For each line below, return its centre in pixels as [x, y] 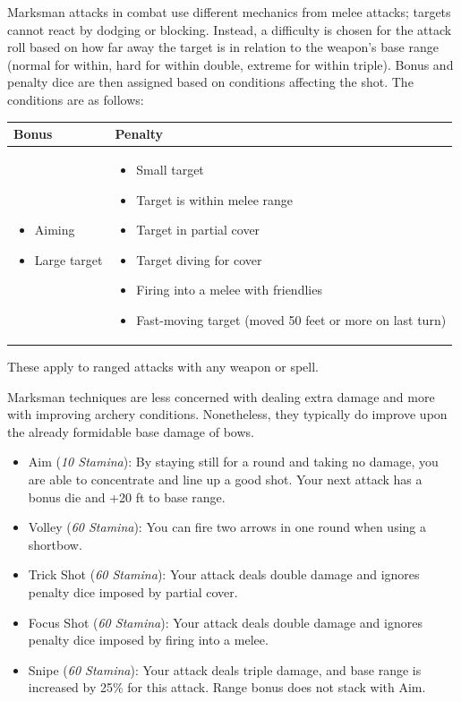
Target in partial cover [198, 230]
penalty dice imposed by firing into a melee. [148, 640]
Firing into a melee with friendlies [229, 290]
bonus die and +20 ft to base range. [127, 497]
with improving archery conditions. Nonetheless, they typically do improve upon [227, 414]
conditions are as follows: [76, 99]
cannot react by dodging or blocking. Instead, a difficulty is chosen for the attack [230, 29]
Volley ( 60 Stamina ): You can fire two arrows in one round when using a [227, 527]
